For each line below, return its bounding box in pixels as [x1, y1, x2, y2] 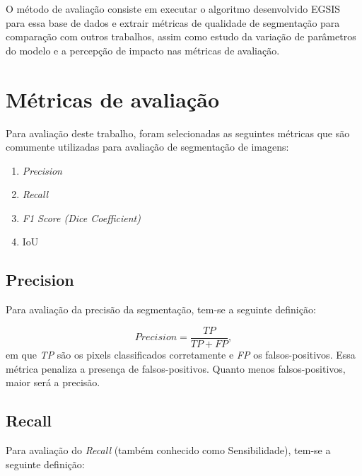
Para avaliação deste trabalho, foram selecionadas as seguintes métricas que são [6, 125, 350, 140]
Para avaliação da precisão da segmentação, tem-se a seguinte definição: [6, 302, 316, 317]
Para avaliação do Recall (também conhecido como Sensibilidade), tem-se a [6, 442, 331, 457]
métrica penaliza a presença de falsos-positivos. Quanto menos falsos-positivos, [6, 361, 346, 376]
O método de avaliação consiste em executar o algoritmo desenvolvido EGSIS [6, 1, 341, 16]
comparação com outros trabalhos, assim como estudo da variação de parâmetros [6, 29, 356, 44]
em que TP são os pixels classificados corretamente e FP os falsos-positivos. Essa [6, 347, 356, 361]
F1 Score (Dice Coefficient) [22, 210, 141, 225]
